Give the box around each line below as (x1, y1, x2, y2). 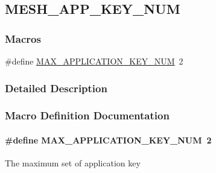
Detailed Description (5, 80, 107, 95)
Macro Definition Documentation (5, 108, 170, 123)
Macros (5, 31, 41, 46)
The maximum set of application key (5, 157, 141, 169)
